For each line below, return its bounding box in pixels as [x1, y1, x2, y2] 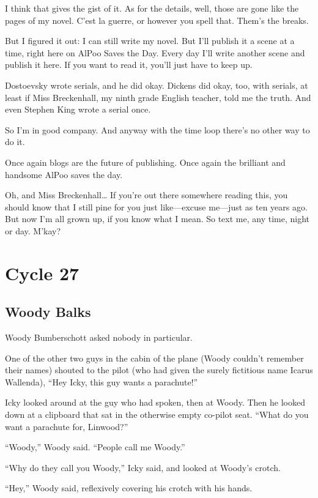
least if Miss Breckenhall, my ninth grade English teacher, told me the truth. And [5, 91, 311, 103]
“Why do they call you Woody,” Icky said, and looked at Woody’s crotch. [5, 461, 281, 474]
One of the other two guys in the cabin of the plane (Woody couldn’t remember [5, 351, 304, 364]
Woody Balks [5, 302, 91, 321]
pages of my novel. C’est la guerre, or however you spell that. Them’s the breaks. [5, 13, 309, 26]
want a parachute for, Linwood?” [5, 420, 128, 433]
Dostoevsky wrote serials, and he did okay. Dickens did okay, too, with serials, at [5, 78, 308, 91]
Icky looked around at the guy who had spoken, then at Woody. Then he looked [5, 396, 305, 409]
